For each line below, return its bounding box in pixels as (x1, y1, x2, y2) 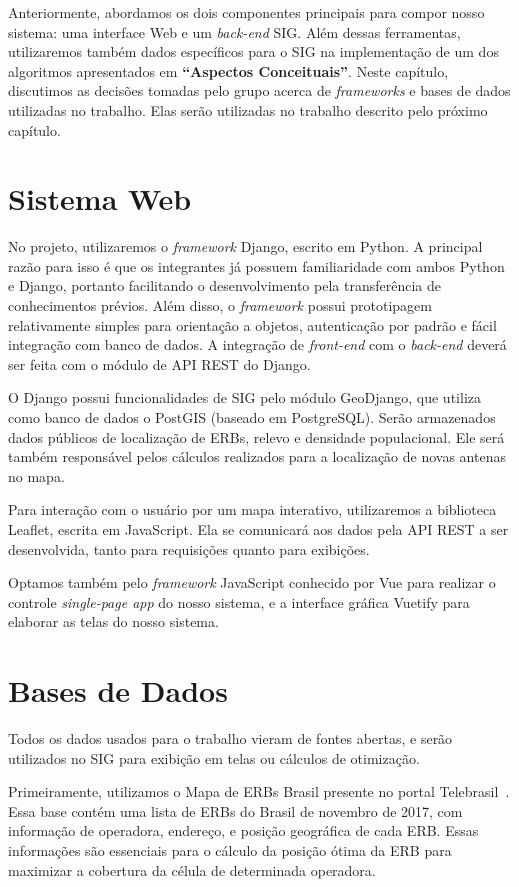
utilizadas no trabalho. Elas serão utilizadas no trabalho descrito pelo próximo (8, 99, 488, 120)
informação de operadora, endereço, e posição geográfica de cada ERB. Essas (8, 820, 479, 841)
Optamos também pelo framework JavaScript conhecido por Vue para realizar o (8, 572, 496, 593)
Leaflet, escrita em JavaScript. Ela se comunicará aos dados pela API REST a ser (8, 519, 509, 539)
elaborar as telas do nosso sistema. (8, 611, 219, 632)
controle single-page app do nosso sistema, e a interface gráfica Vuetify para (8, 591, 470, 612)
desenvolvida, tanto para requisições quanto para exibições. (8, 538, 370, 559)
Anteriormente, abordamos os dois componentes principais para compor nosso (8, 2, 485, 22)
